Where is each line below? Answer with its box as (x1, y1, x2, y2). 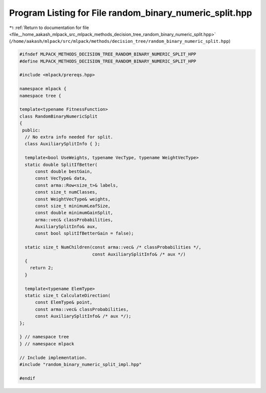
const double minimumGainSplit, (35, 210, 113, 216)
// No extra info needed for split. (25, 134, 113, 140)
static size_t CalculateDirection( (25, 293, 111, 298)
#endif (19, 375, 35, 381)
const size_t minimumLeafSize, (35, 203, 111, 209)
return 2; (30, 265, 54, 271)
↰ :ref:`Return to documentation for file (9, 25, 89, 31)
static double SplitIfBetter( (25, 162, 98, 167)
